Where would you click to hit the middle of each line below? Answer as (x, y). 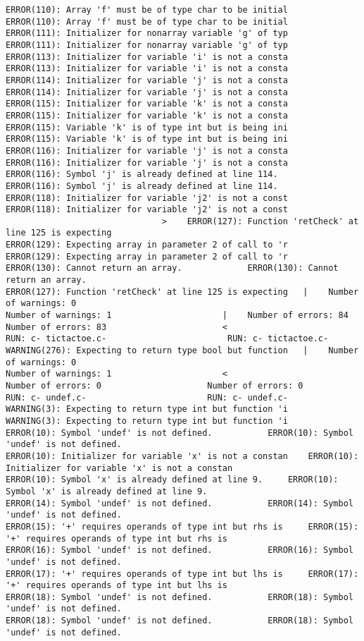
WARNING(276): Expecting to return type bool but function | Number (182, 351)
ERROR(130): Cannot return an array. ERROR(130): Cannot (172, 268)
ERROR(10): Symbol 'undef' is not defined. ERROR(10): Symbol (180, 433)
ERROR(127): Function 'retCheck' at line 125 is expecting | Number (182, 292)
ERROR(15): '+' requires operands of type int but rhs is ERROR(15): (182, 526)
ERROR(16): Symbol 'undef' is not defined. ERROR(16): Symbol (180, 550)
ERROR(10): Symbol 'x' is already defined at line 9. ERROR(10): (172, 480)
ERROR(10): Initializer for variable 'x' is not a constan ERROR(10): (182, 456)
